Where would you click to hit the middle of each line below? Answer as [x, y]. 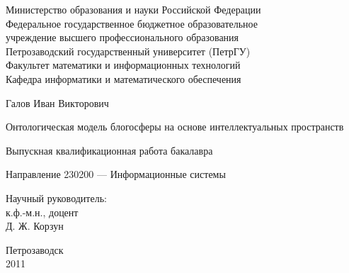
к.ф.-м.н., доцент [42, 212]
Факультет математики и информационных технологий [123, 65]
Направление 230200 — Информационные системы [116, 174]
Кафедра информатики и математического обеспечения [124, 78]
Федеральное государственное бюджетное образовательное [132, 23]
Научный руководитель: [56, 197]
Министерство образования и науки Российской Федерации [133, 9]
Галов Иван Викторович [57, 102]
